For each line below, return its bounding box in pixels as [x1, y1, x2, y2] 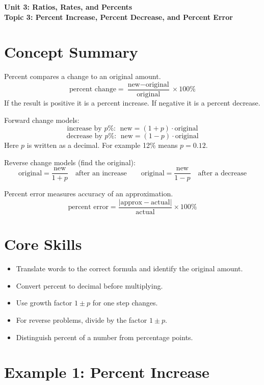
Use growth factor [16, 297, 72, 308]
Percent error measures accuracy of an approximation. [4, 188, 173, 199]
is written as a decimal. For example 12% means [27, 140, 178, 150]
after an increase [75, 169, 127, 177]
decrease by [66, 133, 102, 140]
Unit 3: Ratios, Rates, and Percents [4, 2, 133, 12]
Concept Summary [4, 41, 138, 62]
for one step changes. [92, 297, 158, 308]
